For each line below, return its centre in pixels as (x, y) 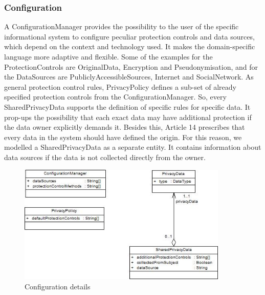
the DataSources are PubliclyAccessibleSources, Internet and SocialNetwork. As (129, 77)
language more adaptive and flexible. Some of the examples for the (108, 56)
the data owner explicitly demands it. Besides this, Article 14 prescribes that (125, 127)
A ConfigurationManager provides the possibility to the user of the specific (122, 26)
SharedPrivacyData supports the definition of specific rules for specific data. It (127, 106)
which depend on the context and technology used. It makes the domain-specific (130, 46)
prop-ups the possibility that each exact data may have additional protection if (128, 117)
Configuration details (58, 286)
